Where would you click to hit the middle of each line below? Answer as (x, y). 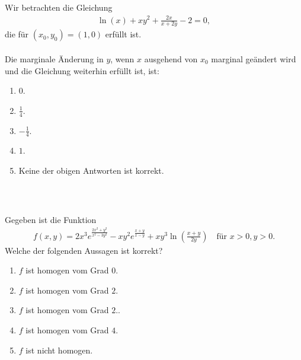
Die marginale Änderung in (54, 58)
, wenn (122, 58)
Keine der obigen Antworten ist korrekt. (91, 170)
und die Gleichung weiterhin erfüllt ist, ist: (82, 70)
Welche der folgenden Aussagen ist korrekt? (84, 250)
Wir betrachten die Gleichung (59, 7)
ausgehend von (171, 58)
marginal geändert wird (254, 58)
